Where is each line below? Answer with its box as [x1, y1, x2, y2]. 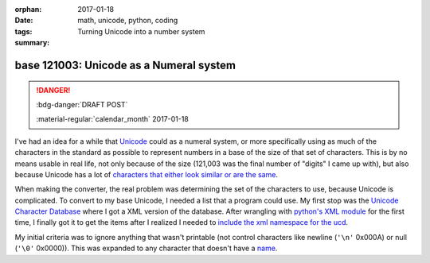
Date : [14, 16, 33, 25]
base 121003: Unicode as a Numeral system [14, 58, 236, 72]
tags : [14, 26, 33, 36]
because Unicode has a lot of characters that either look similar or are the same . [14, 169, 279, 179]
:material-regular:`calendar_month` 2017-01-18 [36, 114, 189, 124]
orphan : [14, 5, 42, 14]
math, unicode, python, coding [77, 16, 178, 25]
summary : [14, 38, 50, 48]
